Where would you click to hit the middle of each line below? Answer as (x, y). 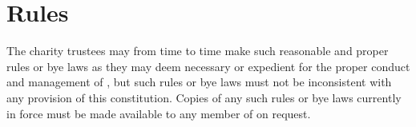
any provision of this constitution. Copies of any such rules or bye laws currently (204, 97)
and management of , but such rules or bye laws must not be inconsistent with (199, 82)
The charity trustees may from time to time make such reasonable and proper (198, 51)
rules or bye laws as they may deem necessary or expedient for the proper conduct (208, 66)
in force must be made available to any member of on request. (159, 113)
